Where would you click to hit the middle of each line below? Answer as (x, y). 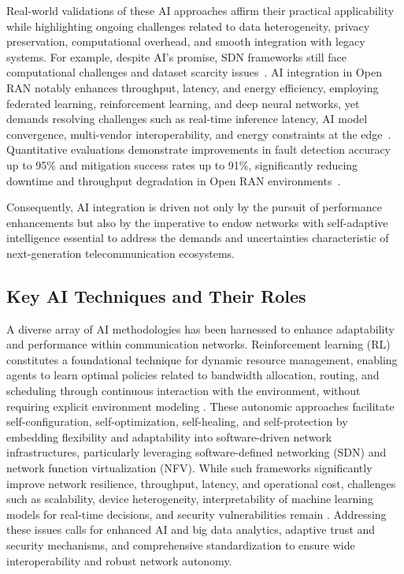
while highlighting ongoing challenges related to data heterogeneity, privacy (188, 26)
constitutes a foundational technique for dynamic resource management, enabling (202, 359)
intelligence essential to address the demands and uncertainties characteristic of (198, 238)
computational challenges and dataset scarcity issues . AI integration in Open (194, 72)
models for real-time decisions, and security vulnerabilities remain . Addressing (196, 514)
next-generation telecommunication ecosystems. (120, 253)
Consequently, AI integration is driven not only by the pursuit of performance (194, 207)
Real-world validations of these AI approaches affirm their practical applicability (200, 10)
